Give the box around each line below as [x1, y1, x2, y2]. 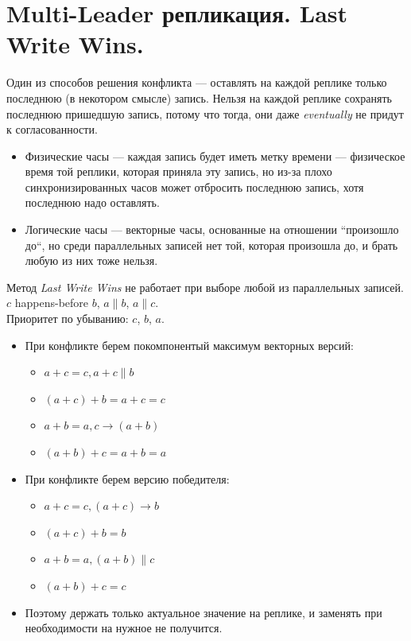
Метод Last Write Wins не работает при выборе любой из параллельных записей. [6, 278, 404, 295]
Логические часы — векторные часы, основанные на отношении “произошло [25, 221, 399, 238]
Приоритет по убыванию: [6, 310, 129, 327]
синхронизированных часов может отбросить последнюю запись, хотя [25, 178, 364, 195]
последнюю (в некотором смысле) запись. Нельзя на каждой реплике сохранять [6, 89, 392, 106]
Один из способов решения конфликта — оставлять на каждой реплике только [6, 74, 387, 91]
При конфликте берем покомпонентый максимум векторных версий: [25, 336, 354, 353]
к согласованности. [6, 121, 98, 138]
